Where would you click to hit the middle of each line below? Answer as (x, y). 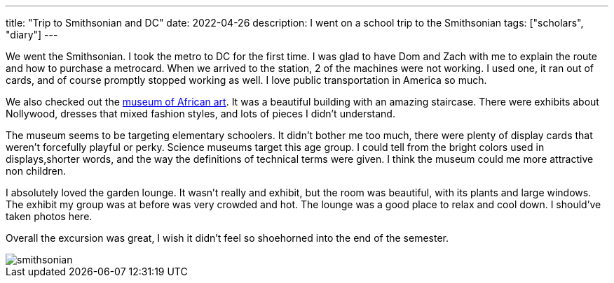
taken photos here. (49, 216)
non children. (36, 171)
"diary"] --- (32, 35)
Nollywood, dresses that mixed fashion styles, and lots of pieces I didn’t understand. (200, 114)
